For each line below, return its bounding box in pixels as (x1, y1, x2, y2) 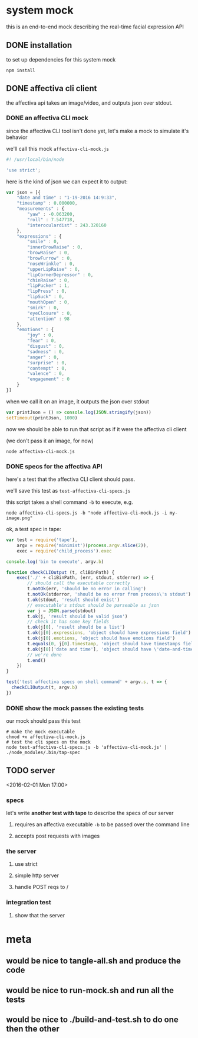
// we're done (27, 652, 62, 658)
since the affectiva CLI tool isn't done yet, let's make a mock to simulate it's (6, 127, 189, 134)
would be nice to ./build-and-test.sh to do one (6, 1015, 179, 1025)
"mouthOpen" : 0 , (27, 299, 70, 305)
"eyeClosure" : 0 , (27, 310, 72, 316)
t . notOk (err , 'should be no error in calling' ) (27, 586, 146, 592)
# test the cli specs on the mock (6, 739, 91, 745)
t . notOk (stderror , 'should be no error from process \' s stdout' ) (27, 591, 192, 597)
